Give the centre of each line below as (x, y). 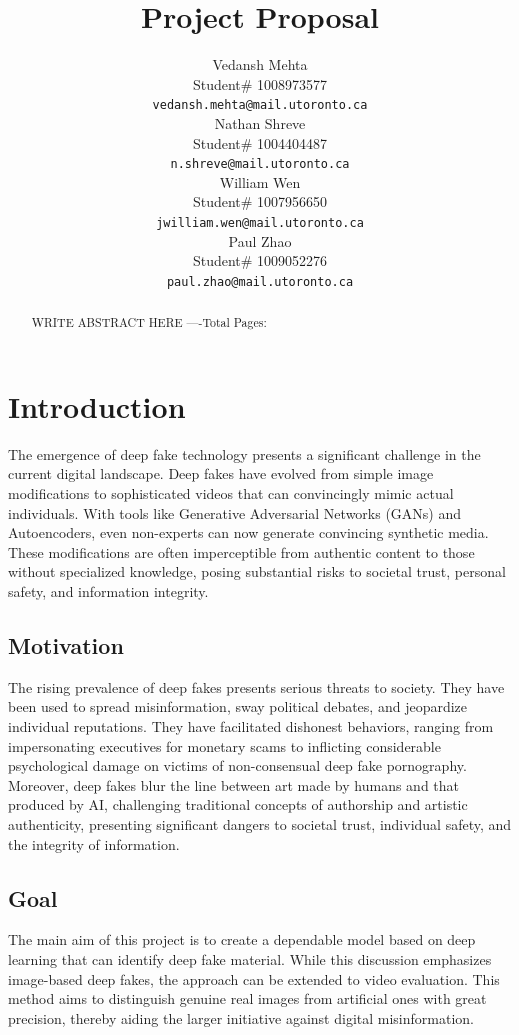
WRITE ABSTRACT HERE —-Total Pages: (149, 322)
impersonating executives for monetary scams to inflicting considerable (224, 745)
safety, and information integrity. (108, 591)
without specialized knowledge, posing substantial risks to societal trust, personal (257, 571)
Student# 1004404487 (260, 142)
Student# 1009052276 (260, 260)
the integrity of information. (94, 843)
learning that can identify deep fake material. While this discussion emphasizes (250, 958)
